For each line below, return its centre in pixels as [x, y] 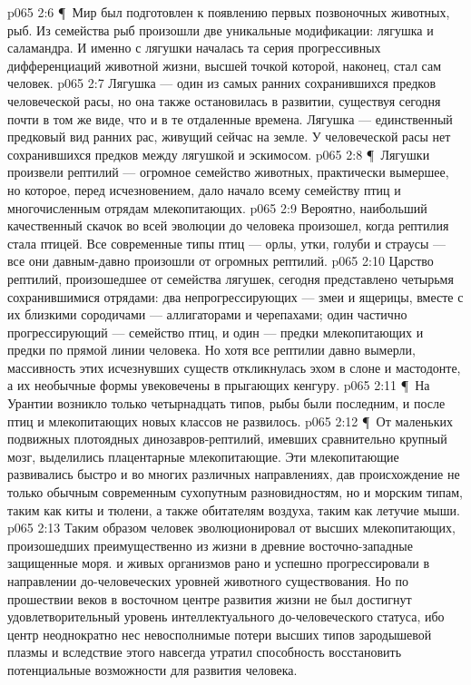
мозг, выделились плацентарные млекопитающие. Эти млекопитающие [203, 456]
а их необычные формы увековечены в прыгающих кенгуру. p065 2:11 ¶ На [219, 385]
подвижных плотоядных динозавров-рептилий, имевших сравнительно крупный [227, 439]
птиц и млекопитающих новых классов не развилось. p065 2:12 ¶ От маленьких [230, 421]
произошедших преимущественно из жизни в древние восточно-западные [210, 545]
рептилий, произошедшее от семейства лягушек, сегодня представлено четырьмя [231, 278]
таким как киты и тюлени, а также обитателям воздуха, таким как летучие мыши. [234, 509]
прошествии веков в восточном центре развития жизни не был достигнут [210, 598]
